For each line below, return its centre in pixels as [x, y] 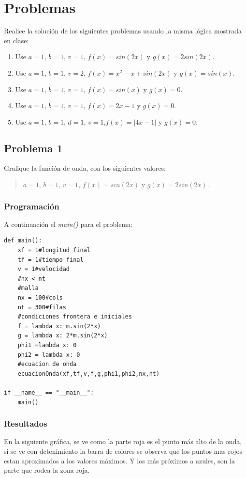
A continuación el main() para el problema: [68, 224]
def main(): [23, 241]
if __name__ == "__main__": [49, 392]
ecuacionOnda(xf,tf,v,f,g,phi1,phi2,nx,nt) [89, 374]
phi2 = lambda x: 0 [49, 355]
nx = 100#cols [40, 298]
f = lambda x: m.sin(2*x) [59, 326]
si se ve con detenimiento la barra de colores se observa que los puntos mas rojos [123, 451]
